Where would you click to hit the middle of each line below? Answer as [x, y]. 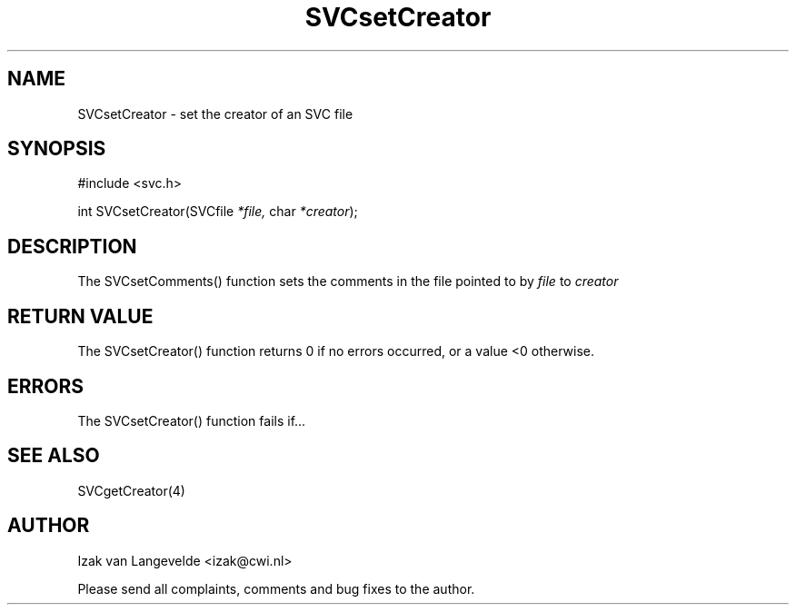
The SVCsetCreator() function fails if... [192, 420]
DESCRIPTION [72, 246]
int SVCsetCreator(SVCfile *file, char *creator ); [218, 212]
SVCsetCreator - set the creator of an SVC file [215, 114]
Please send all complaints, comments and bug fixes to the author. [276, 588]
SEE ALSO [54, 456]
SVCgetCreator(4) [131, 490]
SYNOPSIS [57, 149]
